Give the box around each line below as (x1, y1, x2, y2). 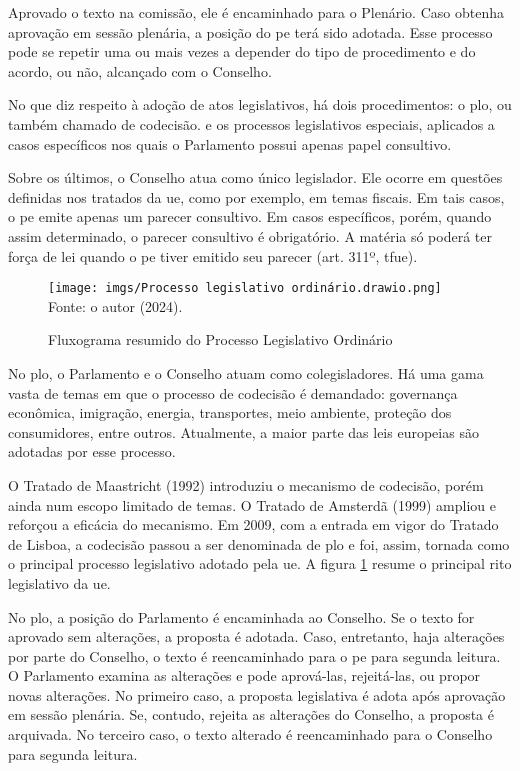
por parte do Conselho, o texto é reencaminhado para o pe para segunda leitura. (8, 645, 501, 666)
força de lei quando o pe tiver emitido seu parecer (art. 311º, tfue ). (8, 245, 418, 266)
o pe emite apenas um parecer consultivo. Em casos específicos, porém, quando (8, 206, 492, 227)
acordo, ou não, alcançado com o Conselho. (8, 60, 272, 81)
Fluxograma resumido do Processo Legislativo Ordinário (48, 329, 393, 350)
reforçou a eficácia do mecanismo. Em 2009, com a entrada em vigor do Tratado (8, 514, 499, 535)
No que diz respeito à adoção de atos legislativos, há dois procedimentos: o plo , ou (8, 94, 512, 115)
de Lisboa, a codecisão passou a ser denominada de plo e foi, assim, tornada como (8, 533, 510, 554)
